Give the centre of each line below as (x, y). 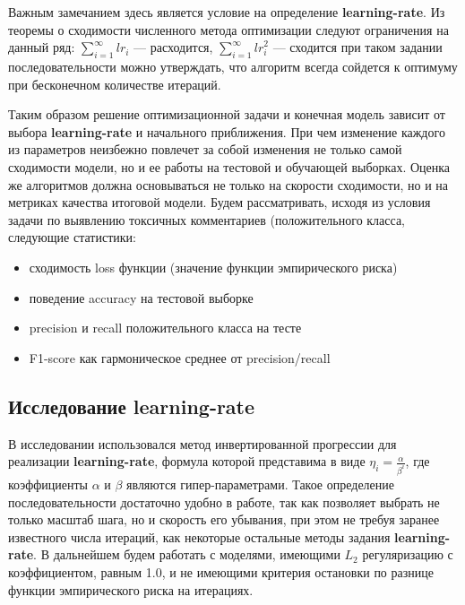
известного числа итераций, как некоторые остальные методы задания (199, 536)
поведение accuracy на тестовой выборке (141, 297)
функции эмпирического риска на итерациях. (131, 589)
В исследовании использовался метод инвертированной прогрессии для (202, 443)
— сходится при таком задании (357, 47)
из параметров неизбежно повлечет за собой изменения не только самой (205, 149)
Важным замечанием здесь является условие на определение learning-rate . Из (227, 12)
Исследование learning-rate (132, 406)
